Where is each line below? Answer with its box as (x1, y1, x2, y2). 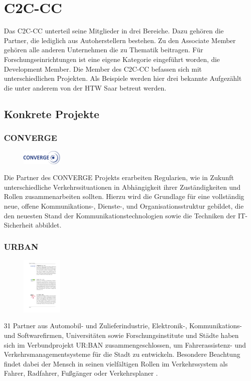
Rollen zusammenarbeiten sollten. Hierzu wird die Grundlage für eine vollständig (4, 191, 244, 201)
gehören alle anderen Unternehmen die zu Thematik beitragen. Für (4, 45, 204, 55)
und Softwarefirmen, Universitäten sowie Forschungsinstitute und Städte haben (4, 330, 239, 340)
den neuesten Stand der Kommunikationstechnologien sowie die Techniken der (4, 210, 236, 220)
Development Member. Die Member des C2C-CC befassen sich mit (4, 63, 202, 74)
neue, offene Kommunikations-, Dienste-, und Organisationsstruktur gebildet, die (4, 200, 244, 211)
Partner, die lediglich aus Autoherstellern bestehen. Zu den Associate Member (4, 35, 236, 45)
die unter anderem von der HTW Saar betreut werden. (4, 82, 167, 92)
